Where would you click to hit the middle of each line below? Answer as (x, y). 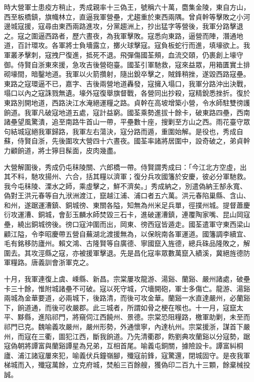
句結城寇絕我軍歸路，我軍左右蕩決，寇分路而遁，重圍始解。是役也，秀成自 (124, 131)
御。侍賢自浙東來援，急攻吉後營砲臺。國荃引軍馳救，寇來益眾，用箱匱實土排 (127, 64)
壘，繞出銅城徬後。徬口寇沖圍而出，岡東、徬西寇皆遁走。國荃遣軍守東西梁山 (127, 224)
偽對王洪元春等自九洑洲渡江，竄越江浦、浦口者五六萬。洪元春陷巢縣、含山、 (127, 195)
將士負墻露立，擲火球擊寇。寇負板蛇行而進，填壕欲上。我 (158, 45)
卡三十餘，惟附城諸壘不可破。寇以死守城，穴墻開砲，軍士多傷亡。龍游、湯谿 (127, 288)
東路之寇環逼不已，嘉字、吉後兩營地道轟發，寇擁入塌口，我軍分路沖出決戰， (127, 83)
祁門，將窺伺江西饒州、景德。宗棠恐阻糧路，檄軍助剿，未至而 (151, 317)
